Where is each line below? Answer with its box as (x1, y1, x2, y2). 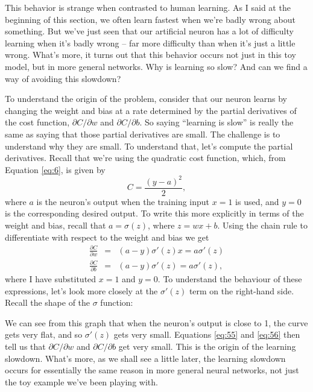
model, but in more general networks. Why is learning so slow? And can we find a (5, 60, 308, 72)
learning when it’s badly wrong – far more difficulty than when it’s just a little (5, 36, 296, 49)
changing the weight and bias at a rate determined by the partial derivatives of (5, 104, 297, 116)
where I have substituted (5, 272, 96, 285)
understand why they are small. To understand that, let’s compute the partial (5, 139, 293, 152)
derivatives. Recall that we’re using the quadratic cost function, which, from (5, 151, 286, 164)
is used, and (235, 195, 279, 207)
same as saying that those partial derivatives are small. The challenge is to (5, 127, 280, 140)
